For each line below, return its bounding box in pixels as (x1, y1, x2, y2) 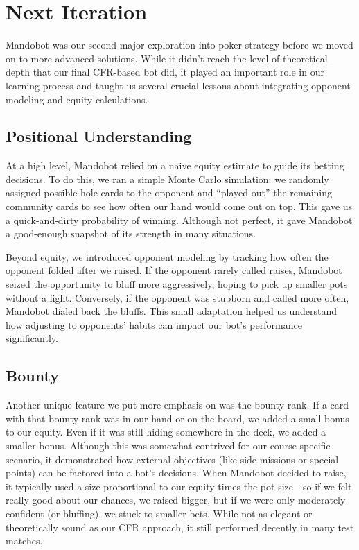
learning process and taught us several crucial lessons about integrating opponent (6, 78, 351, 92)
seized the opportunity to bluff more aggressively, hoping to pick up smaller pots (6, 277, 348, 291)
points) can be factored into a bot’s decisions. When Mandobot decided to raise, (6, 465, 347, 480)
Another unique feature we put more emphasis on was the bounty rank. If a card (6, 397, 349, 412)
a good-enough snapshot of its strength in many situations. (6, 226, 256, 241)
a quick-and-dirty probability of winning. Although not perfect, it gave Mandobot (6, 212, 353, 227)
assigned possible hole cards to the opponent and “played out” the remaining (6, 185, 333, 200)
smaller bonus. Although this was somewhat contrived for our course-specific (6, 438, 331, 452)
